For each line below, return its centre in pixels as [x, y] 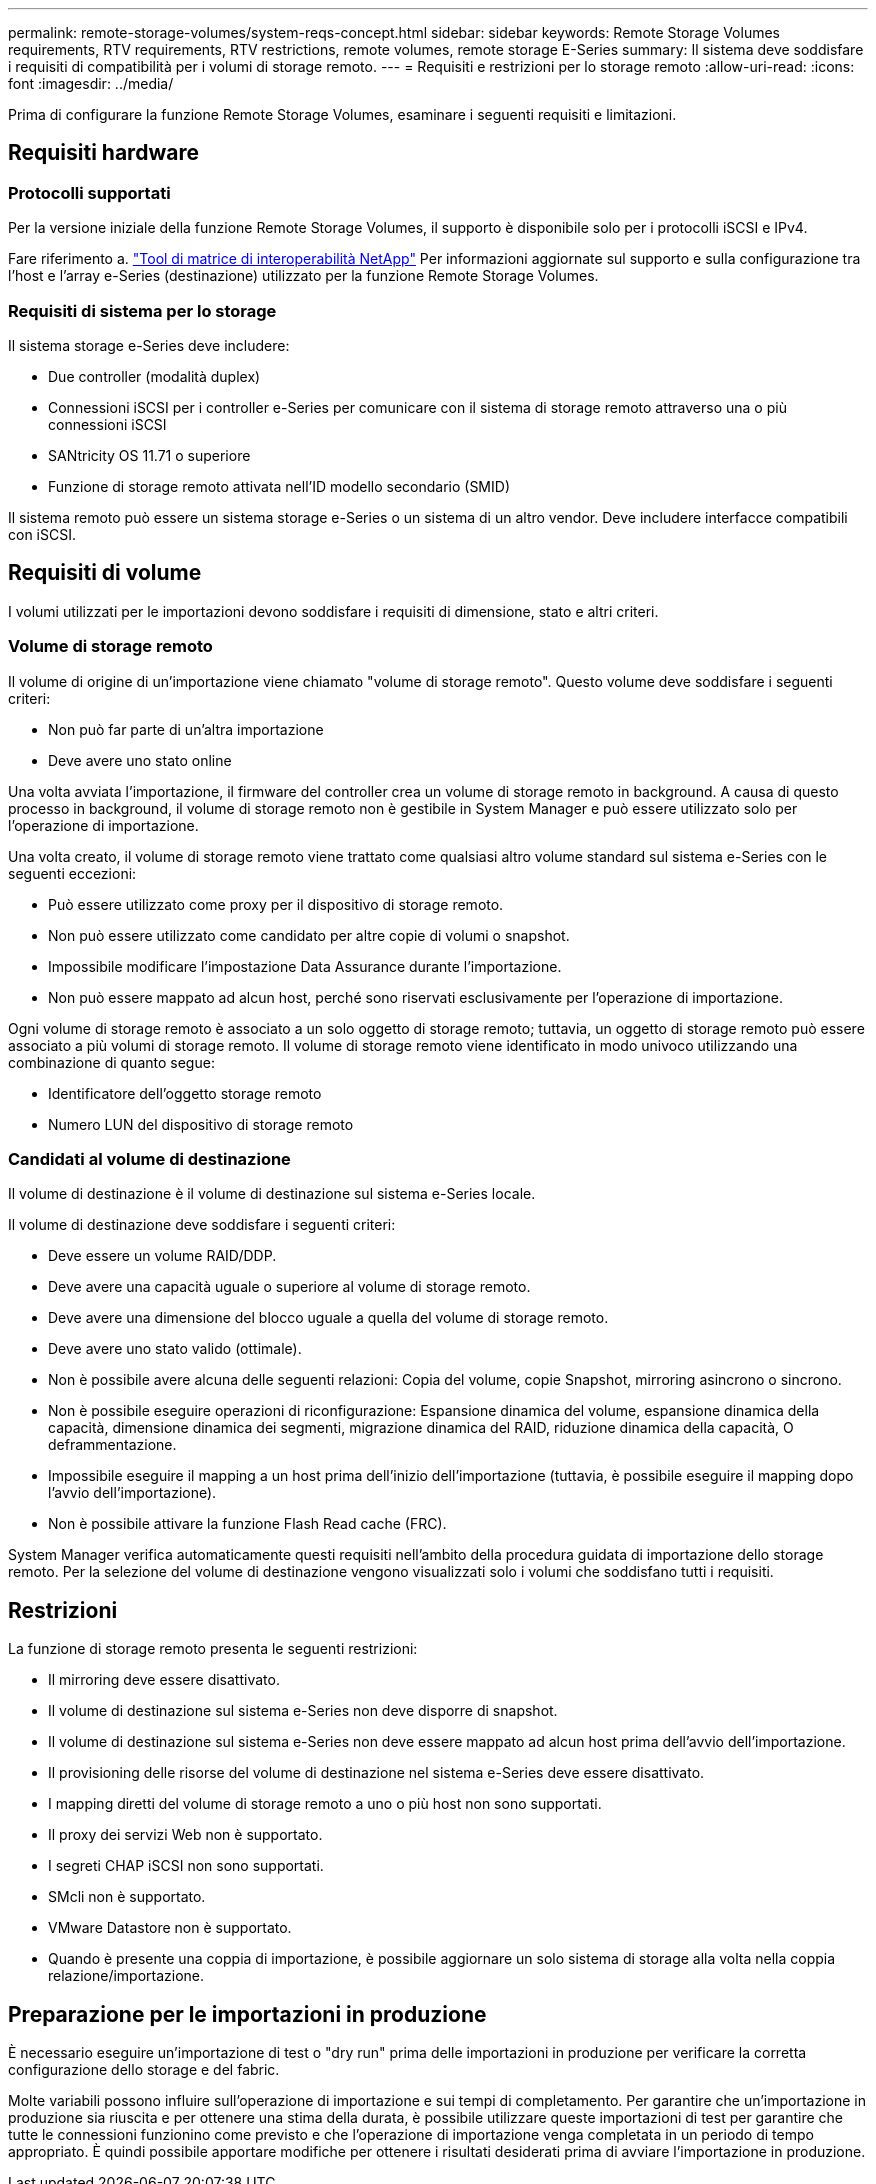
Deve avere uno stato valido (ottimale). [175, 1349]
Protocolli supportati [89, 192]
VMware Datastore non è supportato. [170, 1928]
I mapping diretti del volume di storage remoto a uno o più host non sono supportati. [325, 1804]
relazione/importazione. [126, 1976]
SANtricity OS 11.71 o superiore [149, 455]
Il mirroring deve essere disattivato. [164, 1680]
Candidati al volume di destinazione [149, 1158]
